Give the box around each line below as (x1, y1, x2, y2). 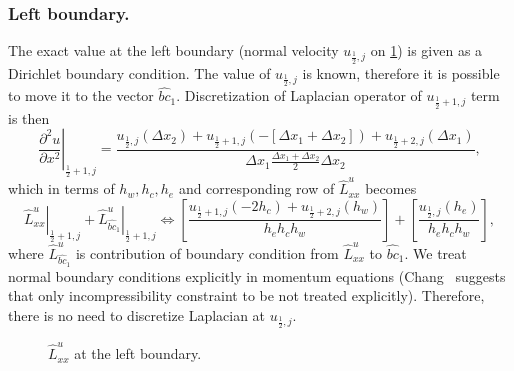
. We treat (404, 242, 467, 263)
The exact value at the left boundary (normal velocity (8, 40, 339, 61)
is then (8, 107, 50, 128)
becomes (365, 178, 417, 199)
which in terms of (8, 178, 115, 199)
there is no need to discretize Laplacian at (8, 305, 266, 326)
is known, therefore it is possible (302, 62, 500, 83)
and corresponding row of (178, 178, 335, 199)
